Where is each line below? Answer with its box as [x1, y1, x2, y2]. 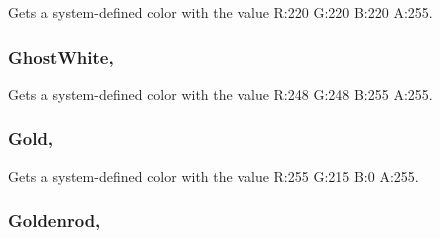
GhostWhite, [8, 44, 114, 69]
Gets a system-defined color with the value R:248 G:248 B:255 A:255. [8, 83, 433, 104]
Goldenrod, [8, 208, 101, 233]
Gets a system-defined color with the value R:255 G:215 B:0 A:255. [8, 165, 419, 186]
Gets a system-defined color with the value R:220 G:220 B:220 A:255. [8, 2, 433, 22]
